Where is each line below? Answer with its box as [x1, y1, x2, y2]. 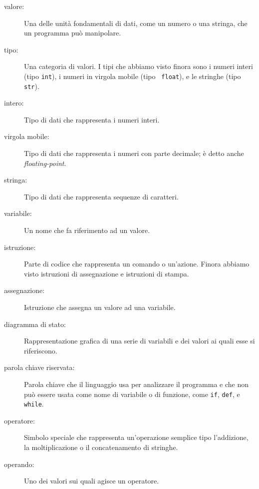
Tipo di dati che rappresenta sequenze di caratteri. [24, 191, 179, 201]
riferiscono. [24, 345, 57, 355]
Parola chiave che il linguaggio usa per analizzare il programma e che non [24, 378, 249, 389]
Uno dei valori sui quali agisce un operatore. [24, 475, 159, 486]
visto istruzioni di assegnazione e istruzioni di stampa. [24, 268, 189, 278]
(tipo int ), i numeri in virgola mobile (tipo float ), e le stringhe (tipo [24, 70, 241, 81]
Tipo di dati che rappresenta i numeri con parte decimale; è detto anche [24, 148, 244, 158]
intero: [4, 97, 24, 108]
